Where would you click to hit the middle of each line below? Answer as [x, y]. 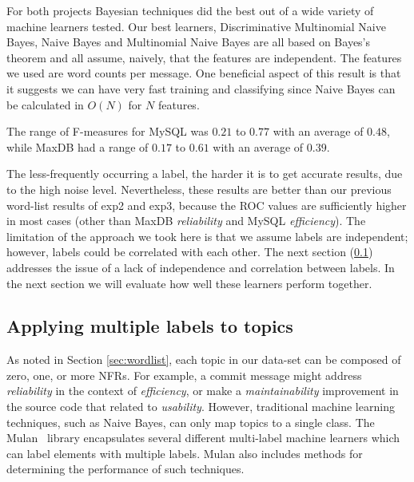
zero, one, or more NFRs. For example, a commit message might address [184, 375]
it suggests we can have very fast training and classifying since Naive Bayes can [201, 88]
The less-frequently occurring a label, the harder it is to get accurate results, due [205, 174]
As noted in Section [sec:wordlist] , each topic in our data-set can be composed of [204, 360]
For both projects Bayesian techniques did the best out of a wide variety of [190, 10]
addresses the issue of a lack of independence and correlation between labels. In [201, 267]
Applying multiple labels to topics [150, 326]
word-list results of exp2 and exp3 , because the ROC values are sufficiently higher [207, 205]
